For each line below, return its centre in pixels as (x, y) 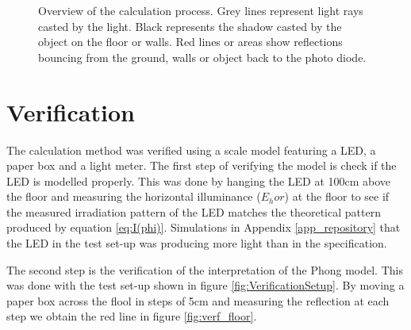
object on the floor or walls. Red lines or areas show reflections (190, 42)
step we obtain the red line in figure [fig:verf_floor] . (132, 316)
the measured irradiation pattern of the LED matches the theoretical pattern (194, 211)
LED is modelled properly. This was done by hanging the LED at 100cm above (199, 180)
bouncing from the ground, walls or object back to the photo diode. (202, 57)
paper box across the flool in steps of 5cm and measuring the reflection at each (198, 300)
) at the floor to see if (337, 196)
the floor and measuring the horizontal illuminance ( (134, 196)
